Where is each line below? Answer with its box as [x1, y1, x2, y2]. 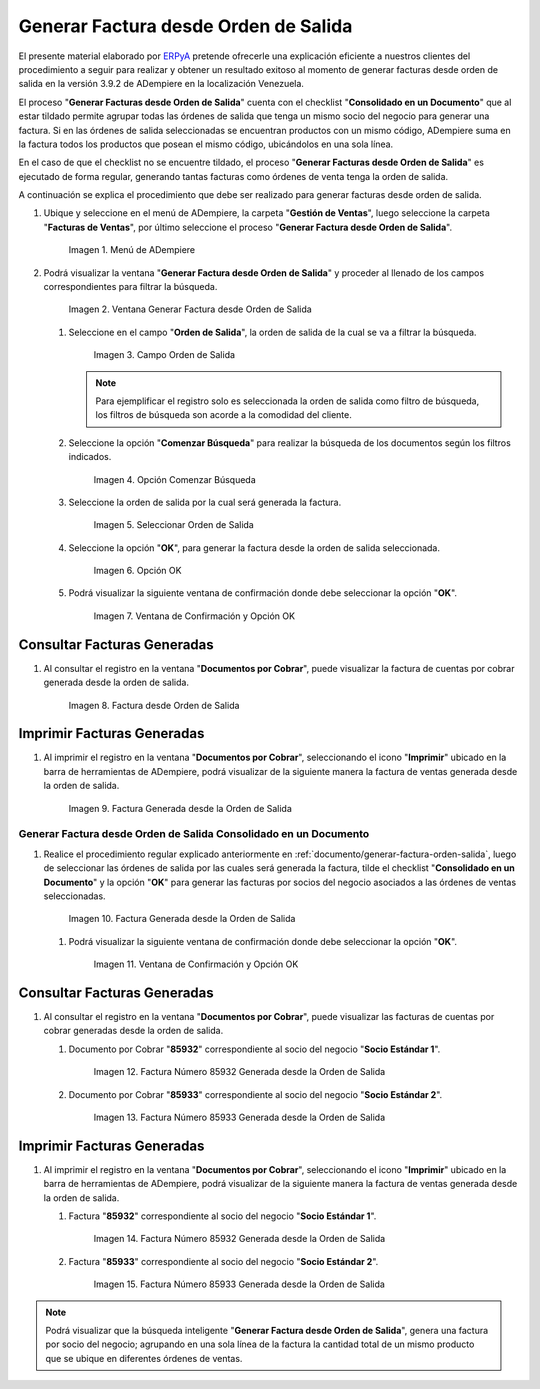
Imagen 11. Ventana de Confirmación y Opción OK [93, 958, 299, 970]
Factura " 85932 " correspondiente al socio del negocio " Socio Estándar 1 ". [68, 1210, 377, 1222]
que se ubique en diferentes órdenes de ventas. [45, 1352, 243, 1364]
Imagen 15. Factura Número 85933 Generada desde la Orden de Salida [93, 1278, 385, 1290]
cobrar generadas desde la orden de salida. [43, 1025, 224, 1037]
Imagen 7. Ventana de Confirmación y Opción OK [93, 610, 295, 622]
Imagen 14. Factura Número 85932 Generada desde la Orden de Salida [93, 1233, 386, 1245]
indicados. [68, 451, 112, 463]
